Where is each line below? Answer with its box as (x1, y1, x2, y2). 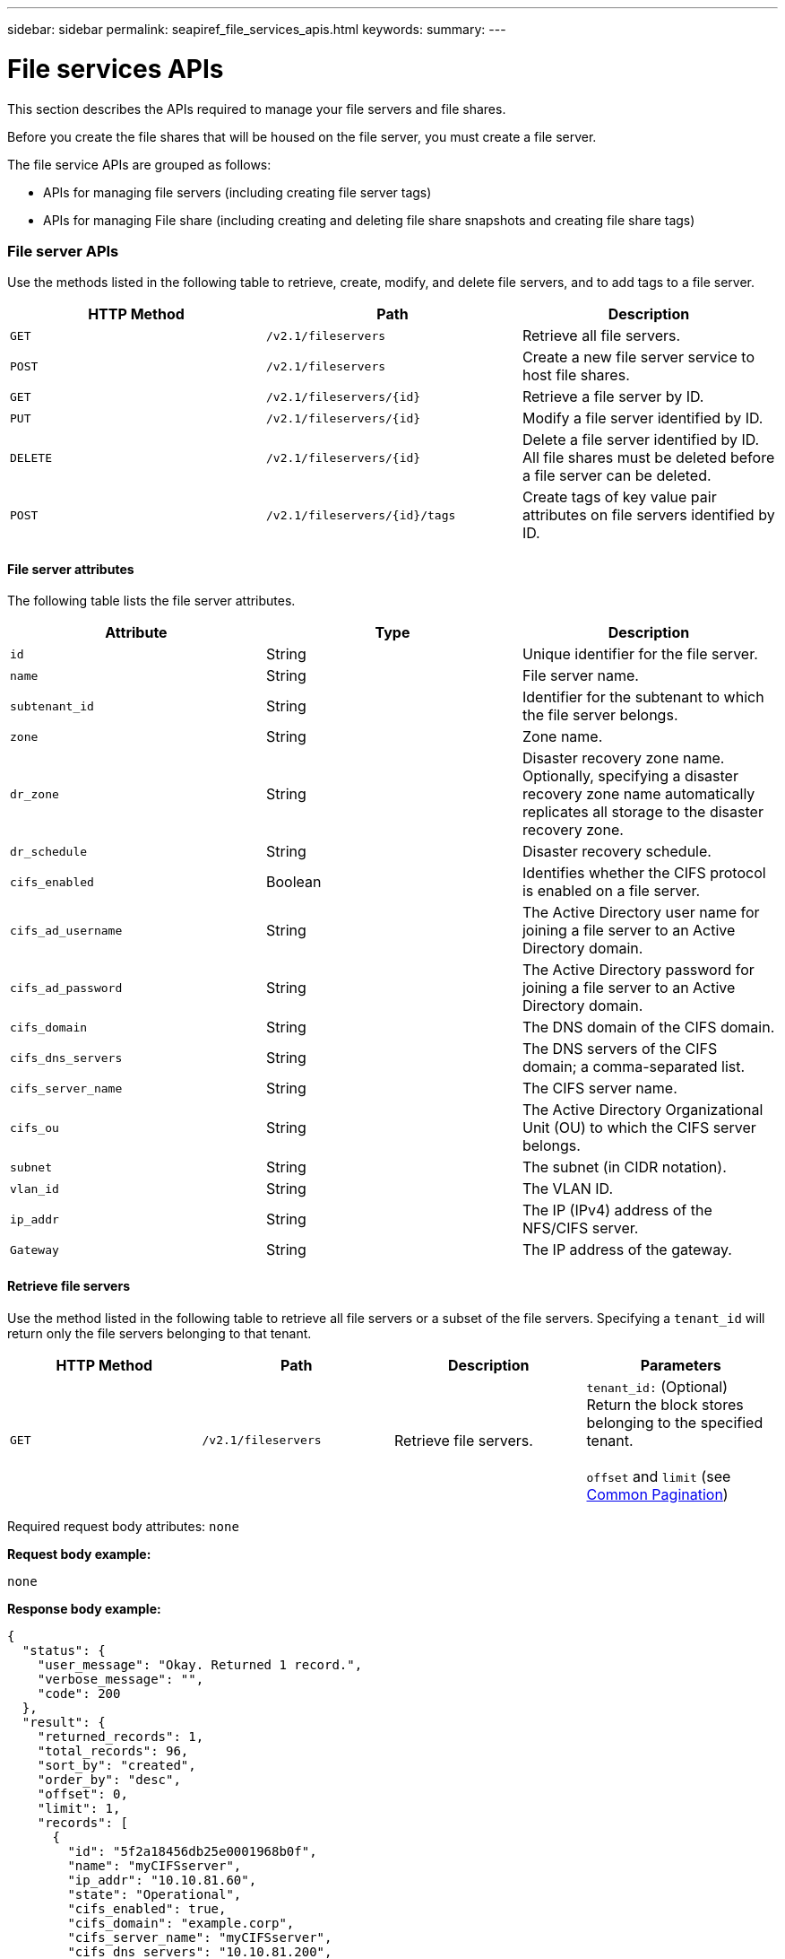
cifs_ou (10, 1120, 59, 1135)
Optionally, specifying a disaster (522, 767, 738, 786)
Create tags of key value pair (522, 488, 717, 507)
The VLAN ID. (522, 1180, 614, 1198)
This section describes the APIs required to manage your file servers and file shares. (7, 100, 506, 117)
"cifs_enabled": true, (67, 1901, 227, 1916)
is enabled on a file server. (522, 882, 701, 901)
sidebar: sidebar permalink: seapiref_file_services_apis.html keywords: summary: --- (7, 22, 506, 37)
